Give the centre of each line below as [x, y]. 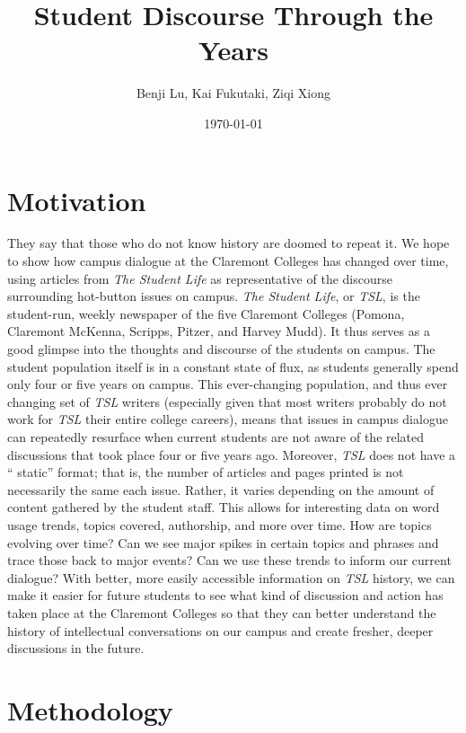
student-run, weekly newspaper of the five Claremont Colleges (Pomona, [206, 313]
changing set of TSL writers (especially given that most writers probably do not [227, 401]
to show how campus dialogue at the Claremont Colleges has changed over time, [228, 261]
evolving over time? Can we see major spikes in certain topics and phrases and [223, 542]
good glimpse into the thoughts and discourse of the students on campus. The [221, 349]
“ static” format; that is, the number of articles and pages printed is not [206, 472]
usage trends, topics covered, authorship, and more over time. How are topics [220, 524]
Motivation [77, 200]
